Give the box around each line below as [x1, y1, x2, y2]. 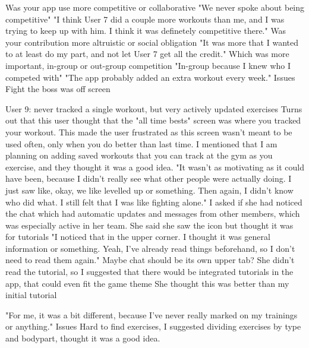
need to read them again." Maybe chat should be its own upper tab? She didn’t [5, 254, 295, 266]
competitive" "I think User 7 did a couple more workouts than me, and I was [5, 12, 285, 25]
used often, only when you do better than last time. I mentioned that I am [5, 137, 278, 150]
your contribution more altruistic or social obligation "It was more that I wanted [5, 36, 298, 48]
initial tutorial [5, 289, 57, 301]
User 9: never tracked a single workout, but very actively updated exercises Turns [5, 102, 302, 115]
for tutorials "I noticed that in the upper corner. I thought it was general [5, 230, 270, 243]
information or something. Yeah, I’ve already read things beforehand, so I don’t [5, 242, 295, 254]
